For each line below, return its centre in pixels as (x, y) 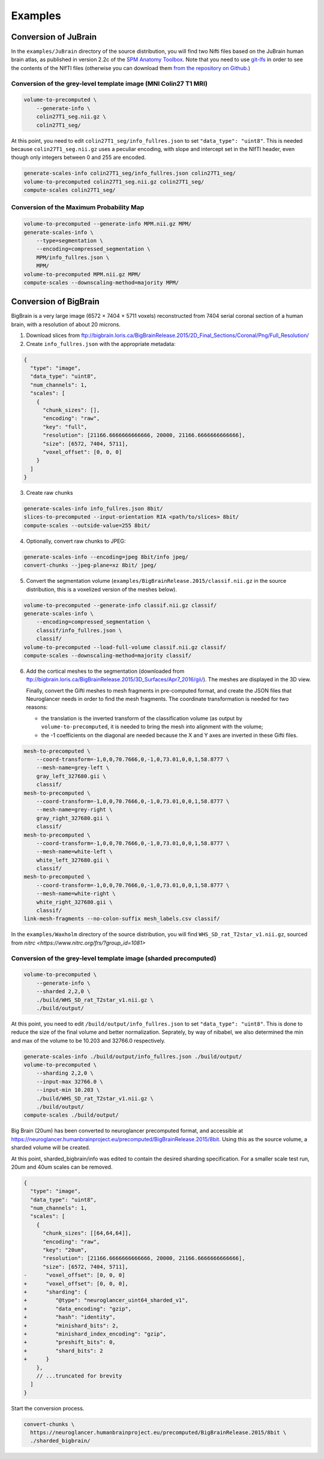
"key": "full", (65, 427)
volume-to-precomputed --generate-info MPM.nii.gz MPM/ (108, 224)
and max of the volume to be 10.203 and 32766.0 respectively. (88, 1040)
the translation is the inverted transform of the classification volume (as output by (142, 718)
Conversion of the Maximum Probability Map (78, 207)
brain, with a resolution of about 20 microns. (66, 324)
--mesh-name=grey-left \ (73, 768)
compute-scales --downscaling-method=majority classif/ (108, 655)
